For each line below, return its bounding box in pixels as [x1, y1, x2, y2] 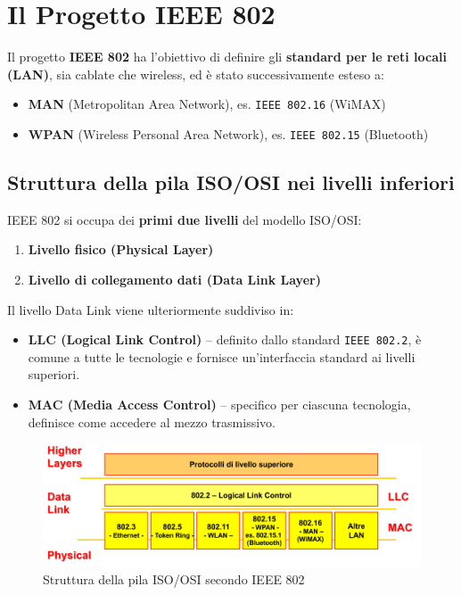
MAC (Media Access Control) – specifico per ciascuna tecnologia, [28, 395, 411, 414]
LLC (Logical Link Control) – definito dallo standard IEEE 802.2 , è [28, 330, 422, 349]
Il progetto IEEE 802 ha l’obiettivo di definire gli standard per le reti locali [7, 47, 447, 66]
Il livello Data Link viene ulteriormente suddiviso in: [7, 300, 294, 318]
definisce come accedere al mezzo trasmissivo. [28, 412, 276, 431]
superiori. [28, 365, 80, 384]
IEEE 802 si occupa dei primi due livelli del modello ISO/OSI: [7, 210, 362, 228]
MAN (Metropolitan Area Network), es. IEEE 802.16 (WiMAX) [28, 95, 386, 113]
